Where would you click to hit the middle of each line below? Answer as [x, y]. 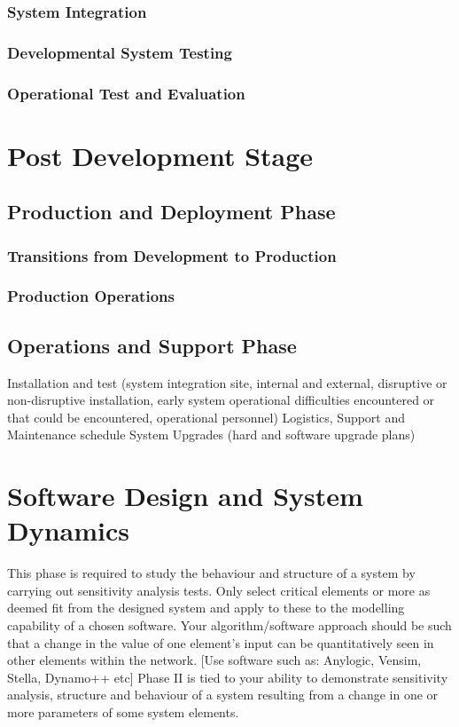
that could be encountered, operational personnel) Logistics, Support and [206, 417]
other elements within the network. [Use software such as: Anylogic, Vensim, [214, 660]
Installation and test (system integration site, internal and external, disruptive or [227, 382]
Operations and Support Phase [152, 345]
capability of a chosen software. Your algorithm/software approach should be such [229, 625]
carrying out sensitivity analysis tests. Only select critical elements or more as [219, 590]
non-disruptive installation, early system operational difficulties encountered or [221, 400]
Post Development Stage [160, 155]
